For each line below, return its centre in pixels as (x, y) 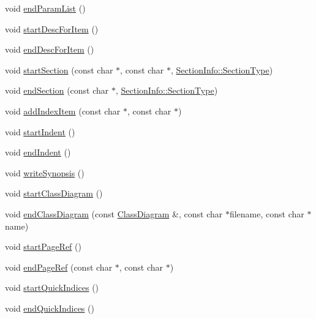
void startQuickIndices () (52, 287)
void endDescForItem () (50, 49)
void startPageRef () (43, 246)
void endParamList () (45, 8)
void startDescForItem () (52, 28)
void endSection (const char (57, 90)
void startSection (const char (59, 69)
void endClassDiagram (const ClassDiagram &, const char (114, 213)
